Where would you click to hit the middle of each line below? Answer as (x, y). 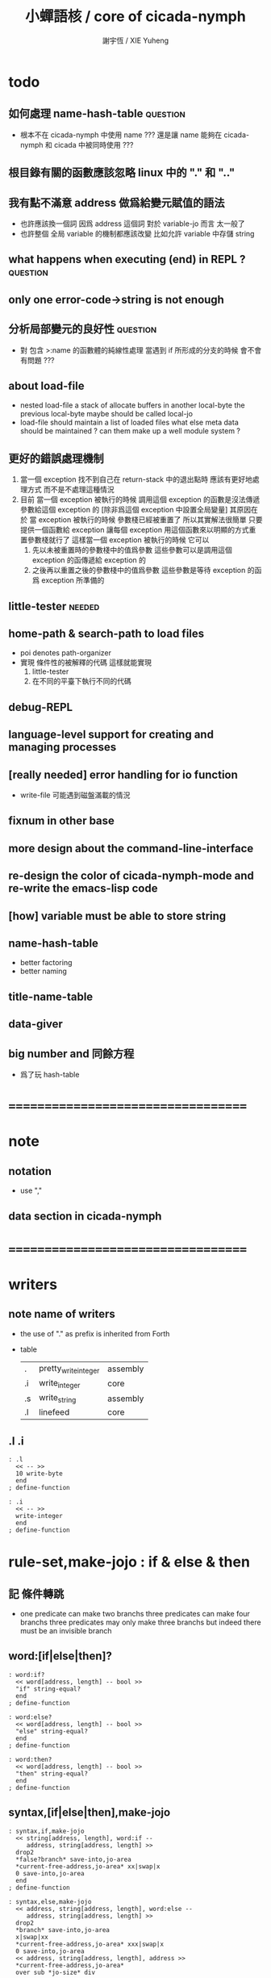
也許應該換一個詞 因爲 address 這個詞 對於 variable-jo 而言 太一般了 (133, 224)
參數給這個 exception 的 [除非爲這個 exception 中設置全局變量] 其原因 (135, 510)
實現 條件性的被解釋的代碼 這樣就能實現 (85, 663)
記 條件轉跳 (36, 1593)
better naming (43, 971)
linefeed (54, 1412)
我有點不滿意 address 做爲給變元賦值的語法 (117, 203)
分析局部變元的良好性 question (83, 329)
